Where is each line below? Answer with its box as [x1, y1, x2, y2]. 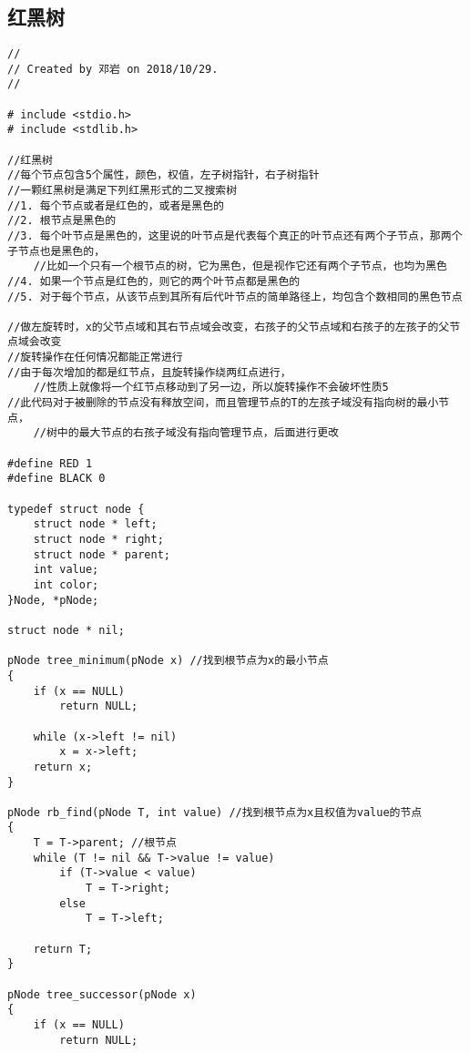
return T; [33, 942, 93, 956]
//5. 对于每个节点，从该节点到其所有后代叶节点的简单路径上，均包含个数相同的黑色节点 [7, 290, 463, 303]
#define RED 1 [7, 456, 93, 470]
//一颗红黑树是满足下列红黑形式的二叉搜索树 [7, 183, 238, 197]
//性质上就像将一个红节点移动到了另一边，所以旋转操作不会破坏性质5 [33, 381, 389, 394]
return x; [33, 760, 93, 773]
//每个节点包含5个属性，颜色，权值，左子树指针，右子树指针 [7, 169, 320, 182]
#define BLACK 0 [7, 472, 106, 486]
